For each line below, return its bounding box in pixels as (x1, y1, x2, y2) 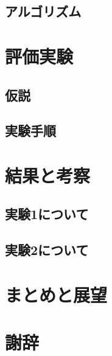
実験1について (5, 204, 89, 223)
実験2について (5, 240, 89, 259)
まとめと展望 (5, 282, 108, 307)
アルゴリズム (5, 2, 82, 21)
